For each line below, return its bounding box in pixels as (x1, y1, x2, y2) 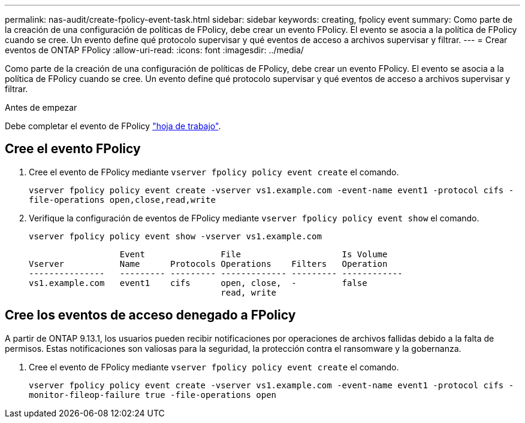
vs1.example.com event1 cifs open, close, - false (29, 278, 367, 288)
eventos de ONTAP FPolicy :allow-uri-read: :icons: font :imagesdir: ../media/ (5, 45, 304, 55)
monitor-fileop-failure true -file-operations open (29, 389, 277, 400)
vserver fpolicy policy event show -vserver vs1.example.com (29, 231, 322, 241)
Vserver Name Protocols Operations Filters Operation (29, 258, 388, 269)
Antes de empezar (5, 102, 77, 112)
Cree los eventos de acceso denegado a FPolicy (5, 308, 296, 323)
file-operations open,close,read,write (29, 194, 216, 205)
